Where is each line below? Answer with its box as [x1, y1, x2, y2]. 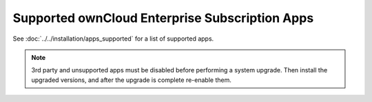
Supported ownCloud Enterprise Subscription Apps [12, 10, 314, 25]
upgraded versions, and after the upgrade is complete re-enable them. [31, 76, 232, 84]
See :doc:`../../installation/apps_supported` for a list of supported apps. [12, 34, 214, 43]
